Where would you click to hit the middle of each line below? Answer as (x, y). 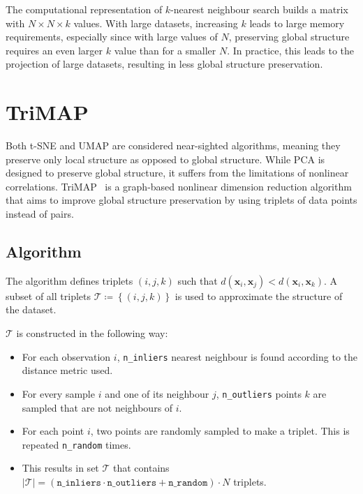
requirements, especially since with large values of (112, 37)
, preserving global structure (289, 37)
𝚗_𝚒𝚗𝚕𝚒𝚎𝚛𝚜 (79, 482)
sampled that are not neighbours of (97, 407)
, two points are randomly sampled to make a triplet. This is (220, 431)
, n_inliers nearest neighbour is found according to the (237, 356)
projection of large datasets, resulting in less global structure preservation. (164, 64)
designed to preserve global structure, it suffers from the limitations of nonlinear (177, 173)
